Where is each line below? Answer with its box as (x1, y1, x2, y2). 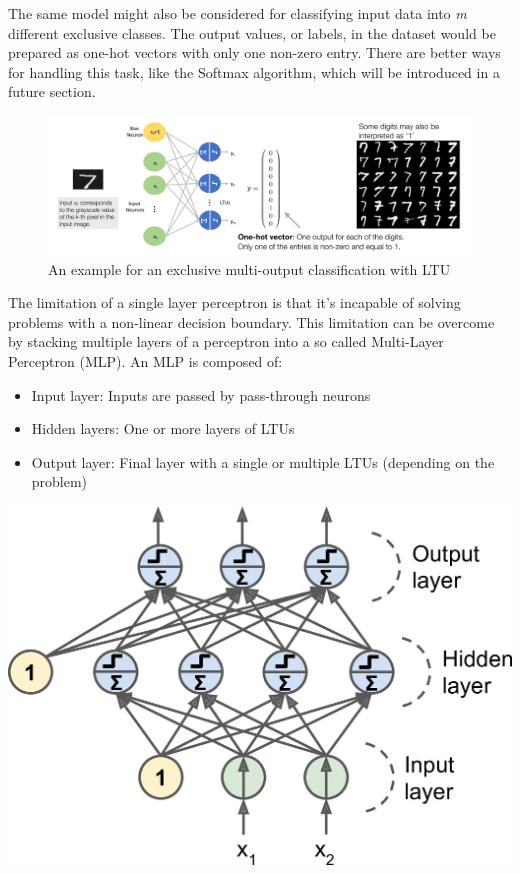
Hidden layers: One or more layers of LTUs (31, 418, 295, 439)
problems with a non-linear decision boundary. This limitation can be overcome (8, 311, 495, 332)
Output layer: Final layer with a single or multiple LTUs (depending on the (31, 451, 495, 472)
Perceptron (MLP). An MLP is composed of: (8, 351, 283, 372)
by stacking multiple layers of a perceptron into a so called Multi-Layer (8, 331, 444, 352)
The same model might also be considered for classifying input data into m (8, 3, 467, 23)
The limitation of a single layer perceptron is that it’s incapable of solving (8, 292, 461, 313)
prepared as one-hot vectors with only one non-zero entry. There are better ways (8, 42, 501, 63)
